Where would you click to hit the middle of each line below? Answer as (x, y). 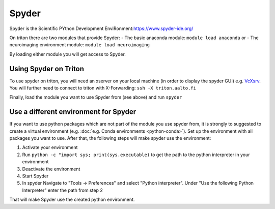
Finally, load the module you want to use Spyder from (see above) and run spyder (96, 97)
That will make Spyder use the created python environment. (72, 200)
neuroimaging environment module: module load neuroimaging (80, 45)
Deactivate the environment (51, 169)
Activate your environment (50, 147)
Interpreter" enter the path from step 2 (62, 190)
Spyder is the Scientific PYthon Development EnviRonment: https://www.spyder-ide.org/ (101, 28)
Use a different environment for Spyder (73, 112)
